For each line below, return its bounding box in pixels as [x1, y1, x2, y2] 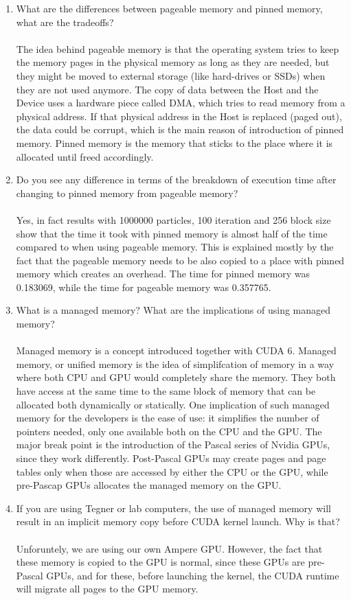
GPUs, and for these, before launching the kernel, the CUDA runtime [46, 568, 339, 582]
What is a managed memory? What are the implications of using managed [16, 303, 331, 317]
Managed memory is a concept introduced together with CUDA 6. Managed [16, 343, 337, 358]
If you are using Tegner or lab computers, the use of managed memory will [16, 500, 331, 515]
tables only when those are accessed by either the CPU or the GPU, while [16, 464, 328, 478]
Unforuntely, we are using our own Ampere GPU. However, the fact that [16, 541, 323, 555]
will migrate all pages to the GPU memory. [16, 581, 199, 596]
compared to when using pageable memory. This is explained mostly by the [16, 240, 334, 254]
